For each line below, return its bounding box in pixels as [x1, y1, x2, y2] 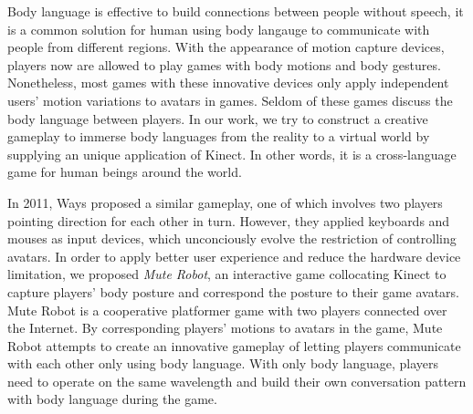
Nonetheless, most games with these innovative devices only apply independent [7, 73, 449, 92]
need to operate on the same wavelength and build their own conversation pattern [7, 371, 467, 390]
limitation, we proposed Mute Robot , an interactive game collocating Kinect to [7, 264, 447, 284]
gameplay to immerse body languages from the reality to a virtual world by [7, 127, 430, 146]
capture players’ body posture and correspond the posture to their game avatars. [7, 282, 459, 301]
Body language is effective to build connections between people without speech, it [7, 2, 464, 20]
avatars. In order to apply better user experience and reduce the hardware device [7, 246, 461, 265]
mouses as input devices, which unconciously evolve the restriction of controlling [7, 229, 457, 248]
